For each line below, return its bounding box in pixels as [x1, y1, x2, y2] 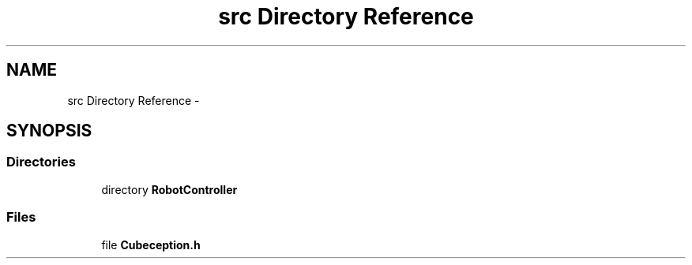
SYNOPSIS [6, 121, 92, 141]
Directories [6, 154, 76, 170]
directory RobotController [101, 182, 238, 196]
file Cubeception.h [101, 237, 201, 252]
